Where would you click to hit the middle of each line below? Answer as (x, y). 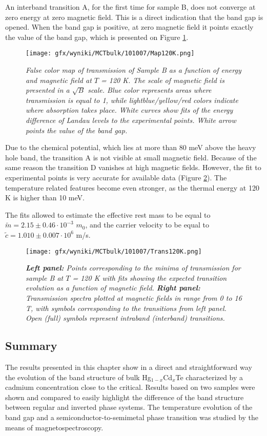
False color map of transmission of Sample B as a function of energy (133, 70)
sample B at (45, 277)
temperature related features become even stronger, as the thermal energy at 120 (132, 187)
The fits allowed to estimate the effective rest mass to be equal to (108, 214)
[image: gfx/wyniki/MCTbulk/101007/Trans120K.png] (114, 251)
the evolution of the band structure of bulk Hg (78, 377)
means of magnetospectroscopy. (54, 427)
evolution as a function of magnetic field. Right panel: (113, 288)
